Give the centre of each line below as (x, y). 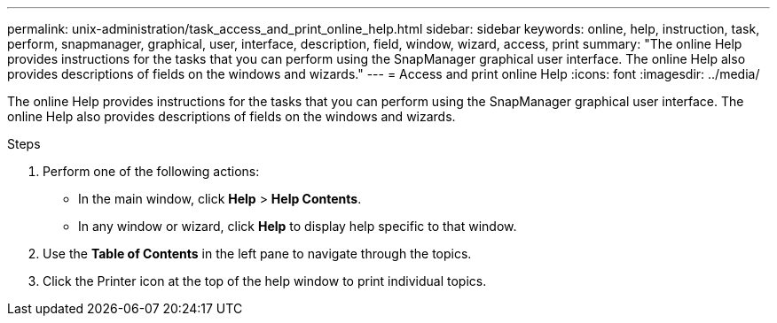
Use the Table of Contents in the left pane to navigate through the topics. (257, 254)
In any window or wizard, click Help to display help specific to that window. (298, 226)
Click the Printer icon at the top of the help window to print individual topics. (265, 281)
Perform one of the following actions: (151, 171)
